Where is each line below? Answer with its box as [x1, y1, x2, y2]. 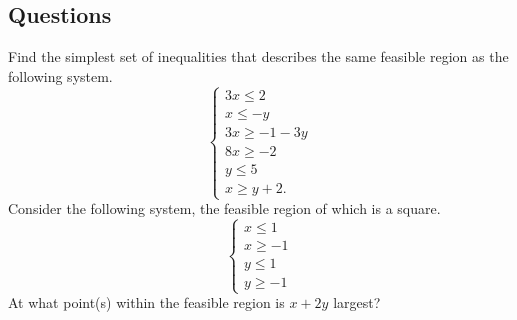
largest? [333, 292, 381, 313]
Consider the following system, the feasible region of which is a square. [8, 198, 441, 219]
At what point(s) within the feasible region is [8, 292, 285, 313]
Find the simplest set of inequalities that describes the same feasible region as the [8, 46, 509, 67]
